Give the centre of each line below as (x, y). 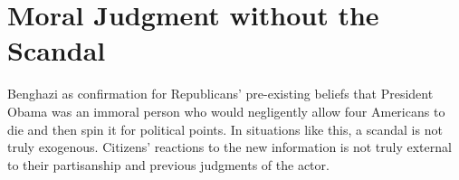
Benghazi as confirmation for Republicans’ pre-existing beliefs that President (220, 94)
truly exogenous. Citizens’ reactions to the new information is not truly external (229, 147)
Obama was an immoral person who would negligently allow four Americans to (226, 111)
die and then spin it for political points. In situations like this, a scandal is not (225, 129)
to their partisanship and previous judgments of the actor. (168, 164)
